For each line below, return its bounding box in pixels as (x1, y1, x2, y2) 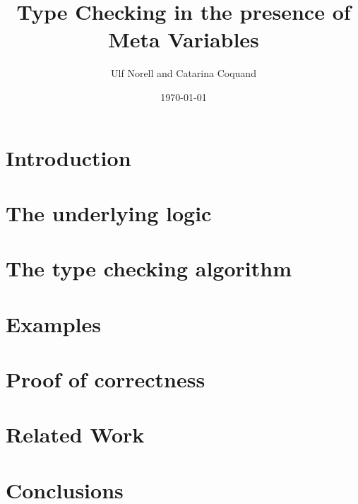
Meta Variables (108, 25, 259, 54)
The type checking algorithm (6, 254, 292, 283)
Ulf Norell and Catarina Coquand (111, 66, 256, 81)
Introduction (6, 143, 131, 172)
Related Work (6, 420, 145, 449)
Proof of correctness (6, 365, 205, 393)
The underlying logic (6, 198, 212, 227)
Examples (6, 309, 101, 338)
